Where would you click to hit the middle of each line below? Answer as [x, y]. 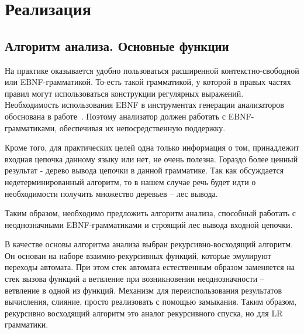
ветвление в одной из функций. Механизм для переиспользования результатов [144, 290]
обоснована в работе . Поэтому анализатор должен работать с [115, 116]
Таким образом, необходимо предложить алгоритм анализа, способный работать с [151, 213]
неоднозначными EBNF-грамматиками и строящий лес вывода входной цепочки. [149, 224]
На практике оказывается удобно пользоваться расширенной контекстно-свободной [152, 70]
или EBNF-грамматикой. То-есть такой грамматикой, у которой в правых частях [148, 82]
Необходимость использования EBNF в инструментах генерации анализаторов [144, 105]
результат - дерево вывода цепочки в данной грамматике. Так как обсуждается [144, 170]
